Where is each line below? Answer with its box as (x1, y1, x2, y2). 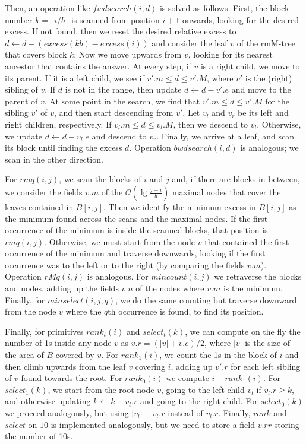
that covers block (5, 48, 67, 61)
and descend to (92, 129, 147, 142)
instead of (168, 407, 203, 418)
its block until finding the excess (5, 141, 122, 154)
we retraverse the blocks (214, 270, 302, 283)
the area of (5, 348, 44, 361)
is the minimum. (223, 282, 283, 294)
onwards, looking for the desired (182, 13, 299, 26)
